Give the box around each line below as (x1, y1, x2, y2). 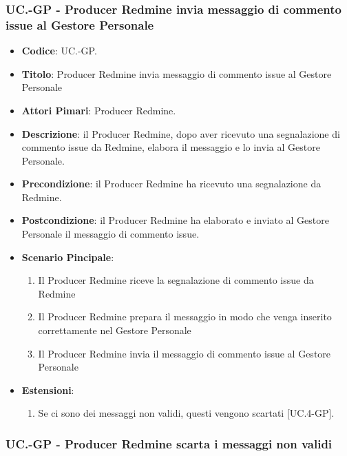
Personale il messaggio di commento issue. (21, 227, 200, 241)
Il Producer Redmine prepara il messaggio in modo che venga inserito (38, 309, 332, 324)
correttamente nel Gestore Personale (38, 323, 191, 338)
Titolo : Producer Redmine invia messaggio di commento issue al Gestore (21, 66, 332, 81)
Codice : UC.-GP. (21, 43, 97, 58)
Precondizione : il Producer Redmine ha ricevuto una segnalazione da (21, 176, 322, 191)
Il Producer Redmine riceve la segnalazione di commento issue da (38, 273, 314, 287)
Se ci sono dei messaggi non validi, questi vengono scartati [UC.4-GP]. (38, 406, 335, 420)
